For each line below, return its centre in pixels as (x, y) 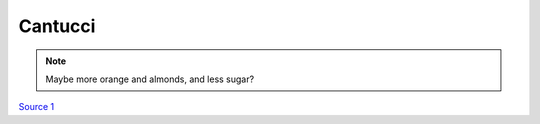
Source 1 (36, 107)
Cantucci (57, 26)
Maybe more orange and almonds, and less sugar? (150, 79)
